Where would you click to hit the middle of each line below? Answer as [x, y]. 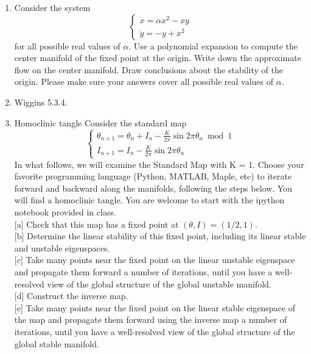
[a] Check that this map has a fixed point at [96, 224]
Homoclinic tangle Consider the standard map [100, 122]
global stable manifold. [57, 343]
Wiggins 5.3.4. [41, 102]
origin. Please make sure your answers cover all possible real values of [144, 81]
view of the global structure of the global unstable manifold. [159, 284]
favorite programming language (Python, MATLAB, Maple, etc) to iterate [153, 176]
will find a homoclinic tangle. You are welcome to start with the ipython [149, 200]
